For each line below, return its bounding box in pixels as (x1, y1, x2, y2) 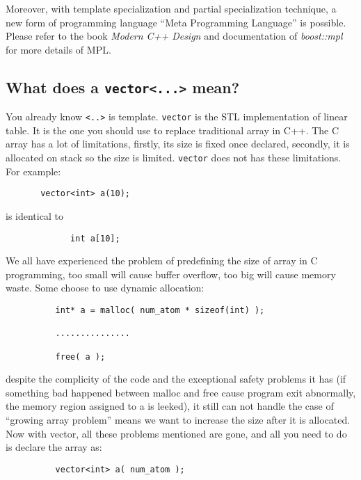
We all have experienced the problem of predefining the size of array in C (6, 253, 318, 268)
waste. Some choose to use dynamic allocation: (6, 280, 204, 295)
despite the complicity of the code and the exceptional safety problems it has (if (6, 371, 346, 386)
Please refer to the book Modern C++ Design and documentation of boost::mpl (6, 29, 343, 43)
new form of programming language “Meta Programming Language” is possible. (6, 15, 346, 29)
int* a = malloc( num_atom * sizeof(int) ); (55, 305, 265, 315)
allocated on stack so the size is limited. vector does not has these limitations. (6, 150, 342, 164)
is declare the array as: (6, 440, 102, 454)
